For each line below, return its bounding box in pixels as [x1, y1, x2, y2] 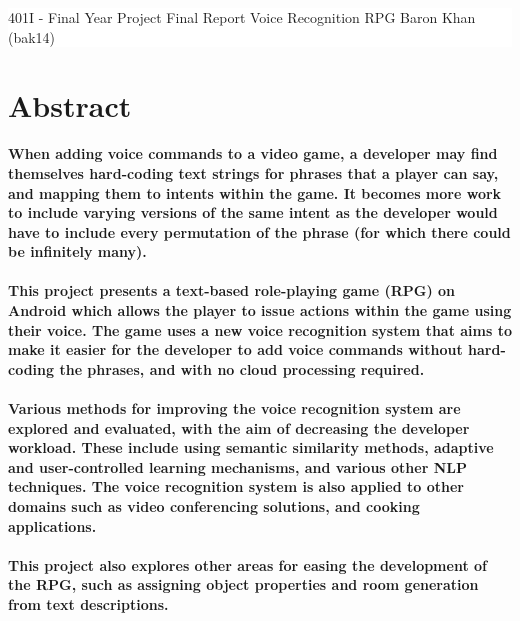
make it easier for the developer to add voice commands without [8, 339, 463, 360]
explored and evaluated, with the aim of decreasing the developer [8, 417, 470, 438]
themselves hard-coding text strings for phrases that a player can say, [8, 162, 499, 183]
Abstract [8, 85, 132, 126]
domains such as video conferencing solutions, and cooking [8, 496, 420, 516]
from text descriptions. [8, 593, 169, 614]
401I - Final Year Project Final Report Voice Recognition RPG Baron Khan [8, 7, 476, 27]
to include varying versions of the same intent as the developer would [8, 202, 498, 223]
